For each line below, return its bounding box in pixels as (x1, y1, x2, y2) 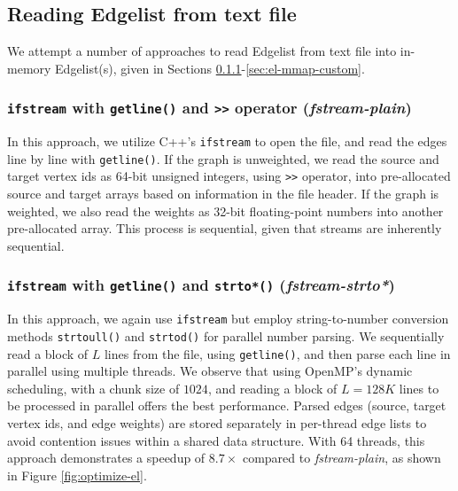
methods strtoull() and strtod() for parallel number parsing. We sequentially (7, 326, 445, 345)
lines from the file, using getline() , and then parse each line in (104, 344, 451, 362)
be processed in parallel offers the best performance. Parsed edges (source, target (7, 396, 446, 415)
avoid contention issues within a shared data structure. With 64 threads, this (7, 431, 425, 449)
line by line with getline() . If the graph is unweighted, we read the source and (7, 149, 439, 168)
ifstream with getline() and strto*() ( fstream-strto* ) (7, 274, 395, 296)
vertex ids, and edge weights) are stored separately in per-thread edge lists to (7, 414, 427, 433)
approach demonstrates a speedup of (7, 448, 206, 467)
